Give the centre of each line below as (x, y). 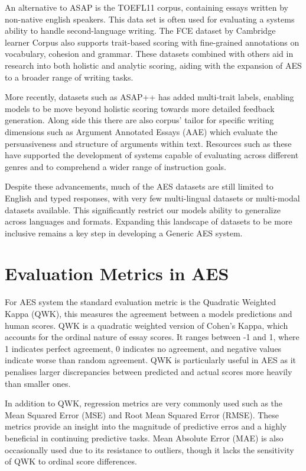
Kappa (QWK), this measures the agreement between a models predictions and (149, 313)
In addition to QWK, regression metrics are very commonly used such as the (144, 403)
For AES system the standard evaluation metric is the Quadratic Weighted (140, 302)
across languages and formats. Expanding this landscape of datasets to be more (149, 221)
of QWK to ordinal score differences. (71, 461)
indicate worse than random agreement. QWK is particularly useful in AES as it (151, 360)
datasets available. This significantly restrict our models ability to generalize (143, 209)
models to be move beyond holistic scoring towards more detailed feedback (140, 108)
